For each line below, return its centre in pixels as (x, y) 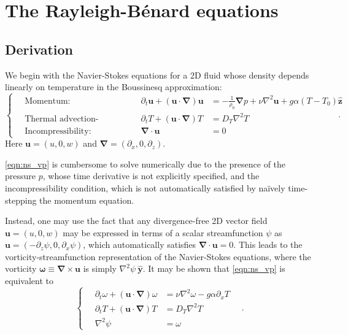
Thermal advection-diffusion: (62, 119)
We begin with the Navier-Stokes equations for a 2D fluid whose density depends (157, 75)
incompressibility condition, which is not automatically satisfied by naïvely (145, 187)
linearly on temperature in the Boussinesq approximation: (114, 87)
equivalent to (29, 281)
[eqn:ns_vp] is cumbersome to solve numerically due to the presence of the (145, 164)
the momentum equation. (87, 200)
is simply (100, 268)
